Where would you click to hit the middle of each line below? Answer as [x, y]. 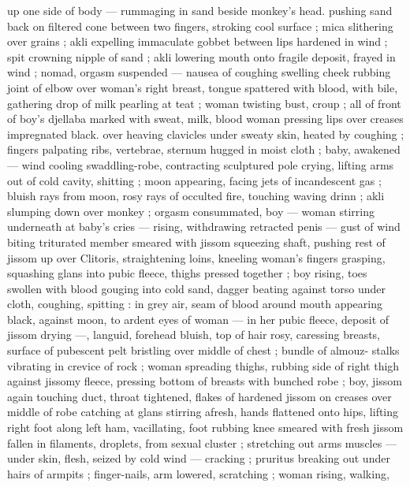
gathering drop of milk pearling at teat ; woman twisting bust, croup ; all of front [204, 103]
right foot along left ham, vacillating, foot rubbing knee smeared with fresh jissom [205, 428]
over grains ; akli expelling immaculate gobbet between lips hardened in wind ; [198, 41]
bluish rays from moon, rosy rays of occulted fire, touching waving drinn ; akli [196, 196]
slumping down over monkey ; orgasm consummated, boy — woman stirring [191, 211]
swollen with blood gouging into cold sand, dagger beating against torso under [196, 288]
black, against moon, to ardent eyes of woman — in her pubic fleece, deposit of [198, 319]
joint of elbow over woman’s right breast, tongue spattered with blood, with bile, [203, 87]
